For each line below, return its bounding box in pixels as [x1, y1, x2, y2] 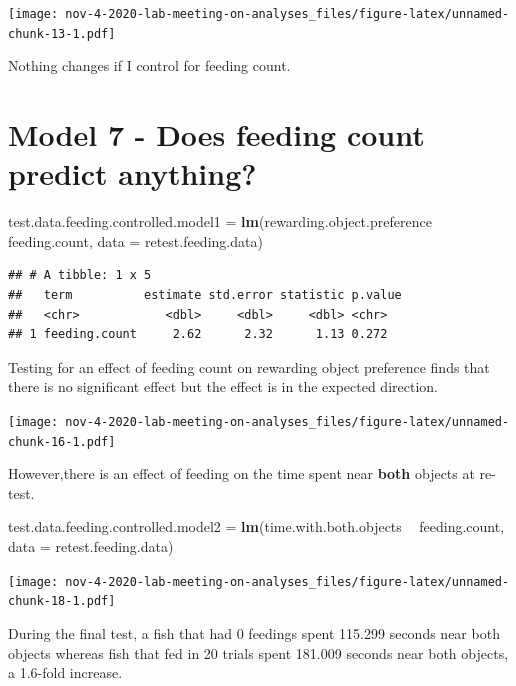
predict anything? [8, 153, 257, 194]
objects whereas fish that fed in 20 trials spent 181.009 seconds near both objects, [8, 642, 509, 663]
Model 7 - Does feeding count [8, 114, 425, 155]
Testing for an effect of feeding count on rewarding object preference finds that [8, 356, 490, 377]
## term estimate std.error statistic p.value [8, 288, 402, 302]
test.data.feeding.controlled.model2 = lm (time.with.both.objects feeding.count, [8, 516, 505, 537]
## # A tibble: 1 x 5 [8, 268, 152, 283]
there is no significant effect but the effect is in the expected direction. [8, 376, 438, 397]
